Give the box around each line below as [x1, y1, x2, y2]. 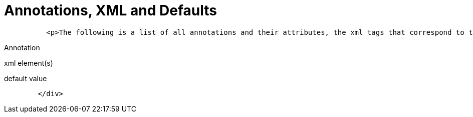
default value [4, 74, 47, 83]
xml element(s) [4, 58, 53, 67]
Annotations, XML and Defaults [4, 2, 217, 19]
